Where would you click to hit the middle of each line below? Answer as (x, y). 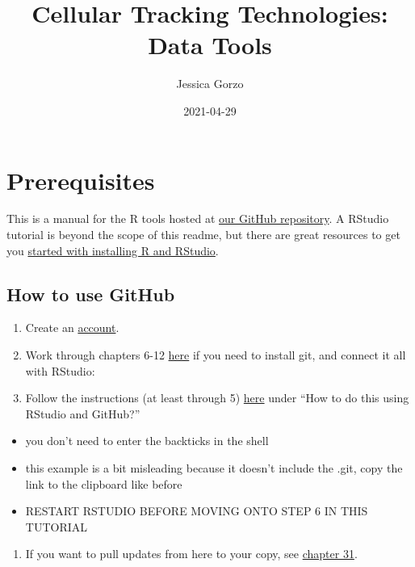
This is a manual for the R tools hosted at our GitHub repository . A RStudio (198, 218)
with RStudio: (60, 370)
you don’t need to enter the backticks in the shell (147, 441)
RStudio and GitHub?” (83, 413)
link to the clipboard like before (104, 483)
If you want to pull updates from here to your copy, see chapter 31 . (191, 554)
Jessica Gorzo (210, 84)
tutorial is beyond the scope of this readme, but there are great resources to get (203, 235)
